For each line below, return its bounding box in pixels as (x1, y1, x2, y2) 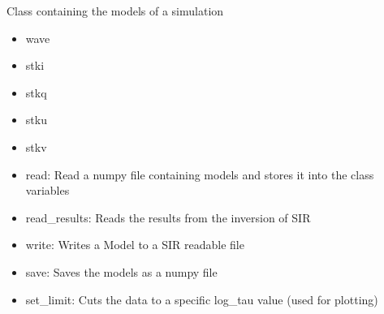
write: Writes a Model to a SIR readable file (25, 236, 244, 253)
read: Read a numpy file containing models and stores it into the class (25, 166, 374, 183)
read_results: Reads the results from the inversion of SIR (25, 209, 311, 226)
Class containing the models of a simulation (6, 2, 224, 19)
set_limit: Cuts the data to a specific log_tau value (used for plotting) (25, 290, 378, 308)
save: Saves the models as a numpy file (25, 263, 218, 280)
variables (25, 182, 70, 199)
